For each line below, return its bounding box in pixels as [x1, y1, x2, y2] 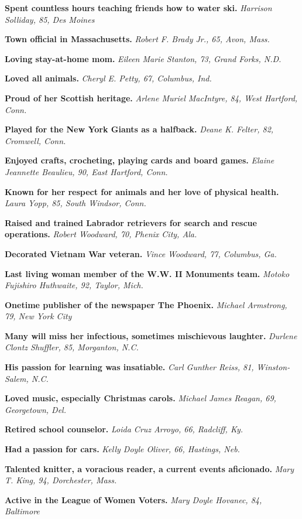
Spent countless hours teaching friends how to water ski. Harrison [5, 2, 272, 13]
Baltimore [5, 505, 40, 517]
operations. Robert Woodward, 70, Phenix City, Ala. [5, 228, 197, 240]
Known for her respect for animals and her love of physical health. [5, 185, 279, 197]
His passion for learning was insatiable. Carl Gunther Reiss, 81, [5, 361, 254, 373]
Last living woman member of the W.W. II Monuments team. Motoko [5, 267, 290, 279]
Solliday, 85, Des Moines [5, 13, 95, 25]
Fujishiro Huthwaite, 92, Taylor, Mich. [5, 279, 143, 291]
